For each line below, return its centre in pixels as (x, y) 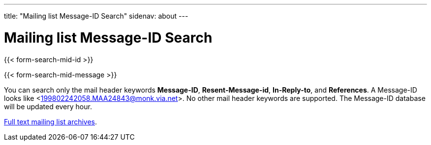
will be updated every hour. (48, 106)
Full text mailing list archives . (51, 121)
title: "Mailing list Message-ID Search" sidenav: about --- (96, 16)
